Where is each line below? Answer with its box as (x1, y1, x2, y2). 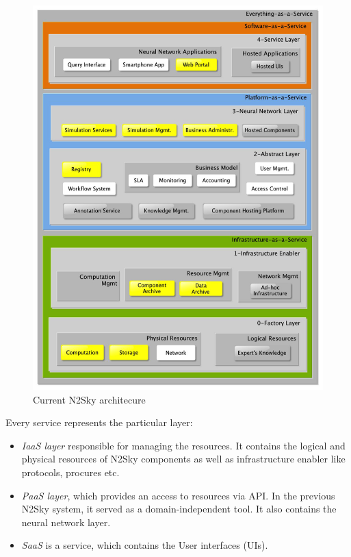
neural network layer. (21, 515, 111, 529)
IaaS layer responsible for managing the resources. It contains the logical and (21, 438, 346, 452)
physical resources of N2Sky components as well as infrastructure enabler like (21, 451, 346, 466)
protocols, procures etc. (21, 465, 120, 479)
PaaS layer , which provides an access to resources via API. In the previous (21, 488, 335, 502)
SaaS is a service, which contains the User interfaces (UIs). (21, 538, 268, 552)
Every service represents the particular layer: (5, 415, 193, 430)
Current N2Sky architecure (33, 392, 146, 406)
